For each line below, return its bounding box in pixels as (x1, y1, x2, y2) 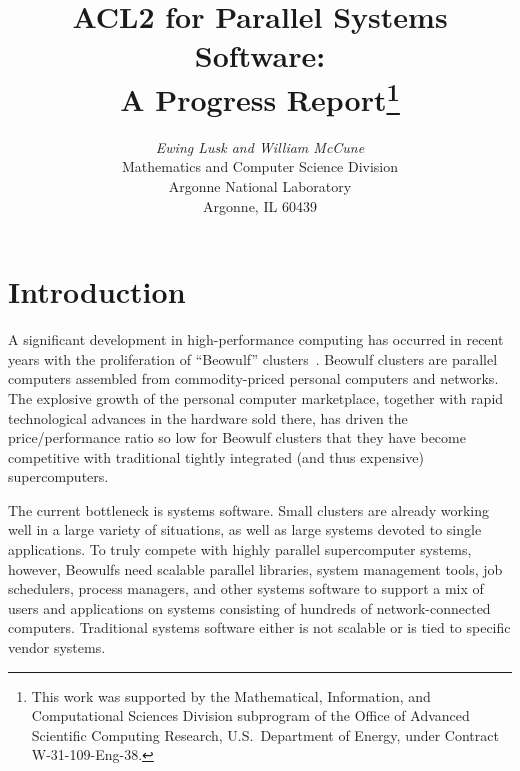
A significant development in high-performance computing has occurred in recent (8, 329, 504, 350)
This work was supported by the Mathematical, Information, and (31, 685, 431, 706)
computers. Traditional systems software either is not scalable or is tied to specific (8, 617, 511, 638)
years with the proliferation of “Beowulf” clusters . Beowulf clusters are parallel (8, 348, 498, 369)
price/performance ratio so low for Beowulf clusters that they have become (8, 427, 466, 448)
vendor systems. (8, 637, 106, 658)
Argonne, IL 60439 (203, 195, 317, 216)
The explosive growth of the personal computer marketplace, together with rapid (8, 387, 504, 408)
